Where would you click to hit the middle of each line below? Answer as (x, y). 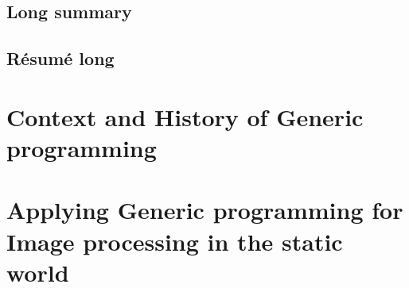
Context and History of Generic (185, 116)
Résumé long (60, 58)
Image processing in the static (175, 241)
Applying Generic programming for (205, 210)
